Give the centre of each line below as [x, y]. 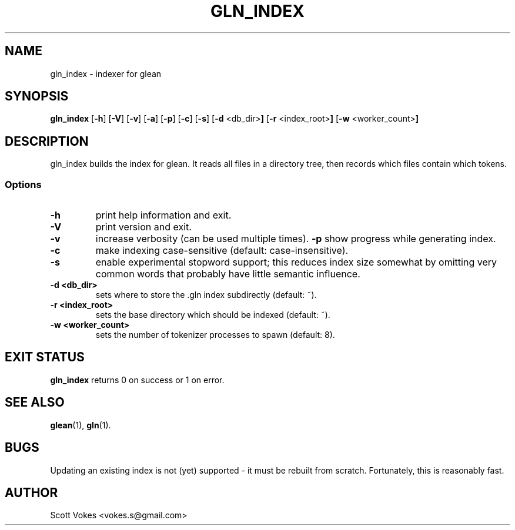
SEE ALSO [35, 402]
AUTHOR [31, 492]
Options [23, 184]
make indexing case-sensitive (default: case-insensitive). [222, 251]
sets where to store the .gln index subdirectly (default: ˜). [206, 295]
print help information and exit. [163, 215]
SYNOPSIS [37, 96]
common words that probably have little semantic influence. [228, 274]
